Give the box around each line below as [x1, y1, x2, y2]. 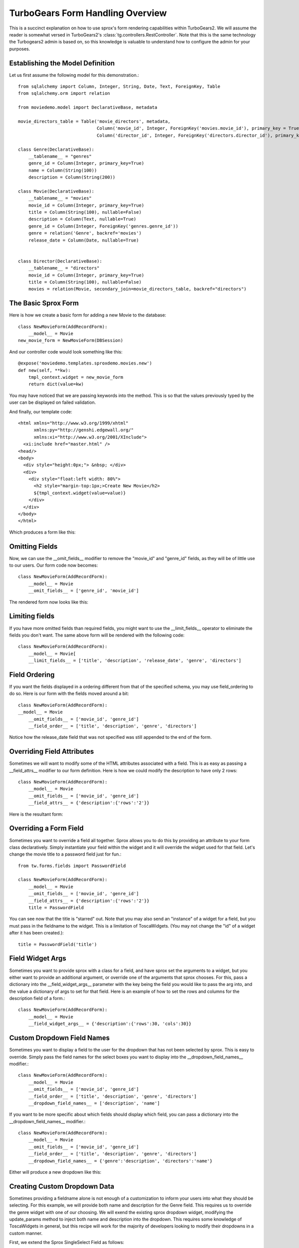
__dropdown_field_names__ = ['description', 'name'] [28, 1100, 160, 1106]
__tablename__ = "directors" [28, 265, 100, 271]
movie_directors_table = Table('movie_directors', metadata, [18, 118, 170, 124]
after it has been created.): [9, 930, 64, 936]
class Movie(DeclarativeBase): [18, 188, 95, 194]
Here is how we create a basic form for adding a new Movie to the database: [9, 312, 166, 318]
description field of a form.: [9, 995, 65, 1001]
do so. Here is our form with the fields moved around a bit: [9, 690, 129, 696]
